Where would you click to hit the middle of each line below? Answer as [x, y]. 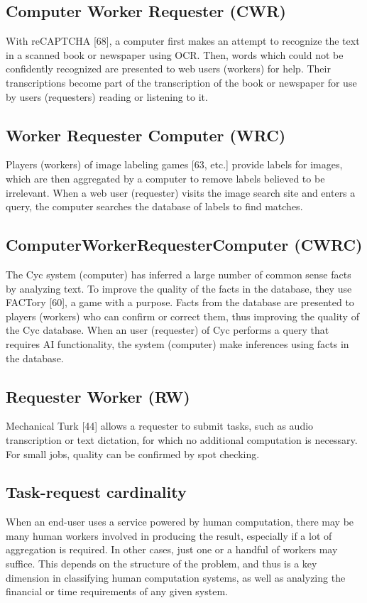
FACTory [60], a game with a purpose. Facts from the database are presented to [180, 302]
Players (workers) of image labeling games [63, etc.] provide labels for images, [174, 164]
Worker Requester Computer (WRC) [146, 135]
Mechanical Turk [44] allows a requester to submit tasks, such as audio [160, 426]
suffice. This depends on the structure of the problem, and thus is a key [161, 564]
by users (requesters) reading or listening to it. [107, 96]
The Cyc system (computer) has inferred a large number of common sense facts [179, 274]
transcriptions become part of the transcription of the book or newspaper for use [181, 82]
